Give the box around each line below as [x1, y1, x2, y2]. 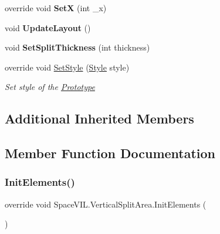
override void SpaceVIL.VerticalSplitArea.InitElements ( [5, 198, 207, 210]
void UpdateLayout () [5, 21, 91, 34]
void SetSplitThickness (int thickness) [5, 41, 150, 54]
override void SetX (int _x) [5, 2, 107, 14]
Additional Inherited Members [5, 109, 194, 128]
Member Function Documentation [5, 144, 216, 162]
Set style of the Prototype [5, 81, 95, 93]
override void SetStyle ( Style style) [5, 61, 130, 73]
